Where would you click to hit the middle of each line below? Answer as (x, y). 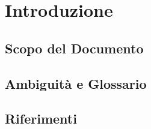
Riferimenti (41, 118)
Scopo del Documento (74, 48)
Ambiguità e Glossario (76, 83)
